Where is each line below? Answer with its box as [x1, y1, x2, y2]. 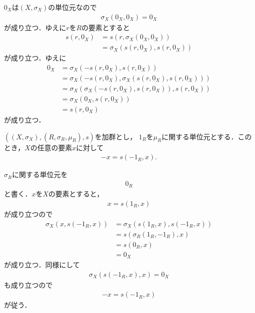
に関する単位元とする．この [161, 131, 252, 141]
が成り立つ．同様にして [4, 259, 80, 270]
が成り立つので [4, 208, 53, 219]
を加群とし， [95, 131, 137, 141]
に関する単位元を [12, 169, 68, 180]
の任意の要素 [30, 142, 72, 152]
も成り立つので [4, 279, 53, 290]
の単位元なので [48, 2, 97, 12]
